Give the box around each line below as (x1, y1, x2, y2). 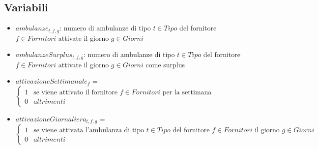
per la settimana (162, 89, 212, 96)
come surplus (145, 59, 185, 69)
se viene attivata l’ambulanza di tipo (33, 127, 145, 134)
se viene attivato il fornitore (33, 89, 118, 96)
